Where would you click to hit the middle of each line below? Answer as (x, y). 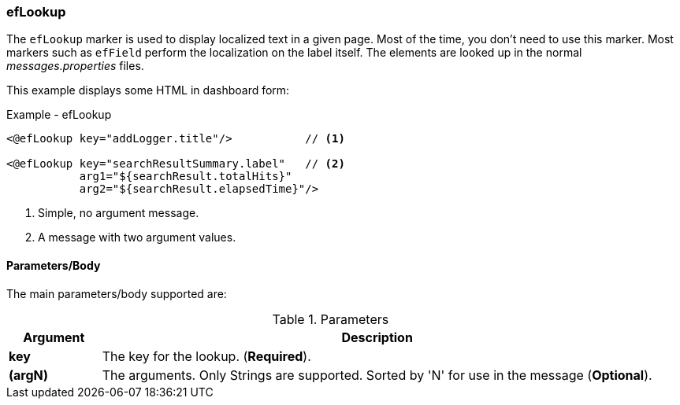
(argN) (29, 375)
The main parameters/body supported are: (117, 293)
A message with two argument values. (137, 237)
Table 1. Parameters (331, 319)
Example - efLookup (59, 115)
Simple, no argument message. (119, 213)
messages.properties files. (75, 66)
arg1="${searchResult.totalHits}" (186, 177)
